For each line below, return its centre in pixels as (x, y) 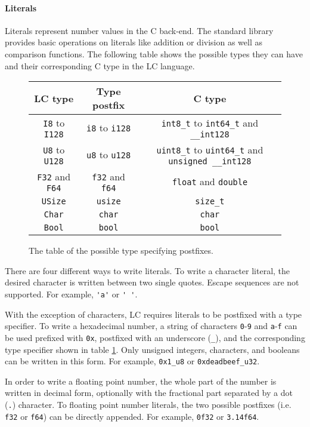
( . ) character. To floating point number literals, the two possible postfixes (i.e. (148, 404)
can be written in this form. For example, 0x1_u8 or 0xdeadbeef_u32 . (132, 361)
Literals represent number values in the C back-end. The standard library (139, 30)
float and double (210, 182)
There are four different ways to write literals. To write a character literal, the (148, 270)
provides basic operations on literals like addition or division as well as (134, 42)
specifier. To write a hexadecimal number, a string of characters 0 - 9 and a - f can (151, 326)
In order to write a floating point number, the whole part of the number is (141, 381)
